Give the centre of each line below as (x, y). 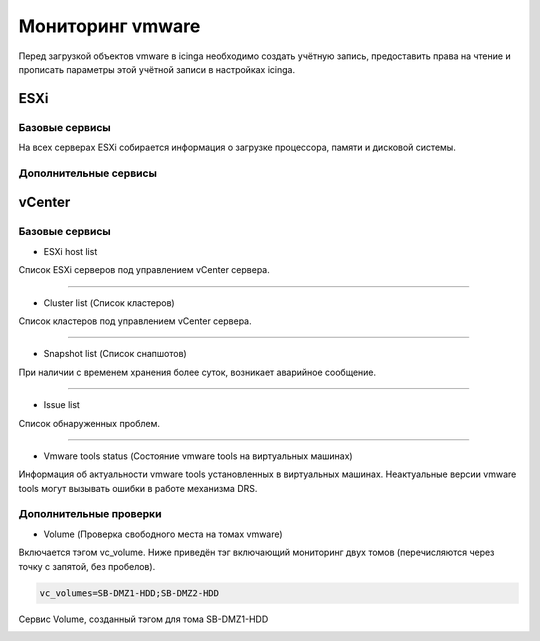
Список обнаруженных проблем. (89, 423)
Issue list (61, 405)
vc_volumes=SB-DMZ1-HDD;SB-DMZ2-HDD (129, 593)
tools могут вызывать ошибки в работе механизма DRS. (138, 488)
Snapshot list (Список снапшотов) (115, 354)
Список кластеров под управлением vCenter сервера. (135, 321)
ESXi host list (70, 251)
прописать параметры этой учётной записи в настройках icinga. (156, 69)
